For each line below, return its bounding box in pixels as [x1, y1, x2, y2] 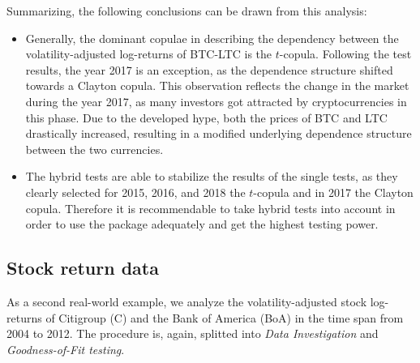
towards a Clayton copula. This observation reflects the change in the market [25, 77, 409, 94]
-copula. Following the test [279, 45, 412, 62]
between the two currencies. [25, 140, 164, 157]
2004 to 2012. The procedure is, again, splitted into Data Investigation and [6, 325, 379, 342]
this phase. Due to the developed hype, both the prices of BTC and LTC [25, 109, 388, 126]
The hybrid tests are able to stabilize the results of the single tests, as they [25, 168, 398, 185]
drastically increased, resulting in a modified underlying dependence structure [25, 125, 412, 142]
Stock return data [6, 255, 159, 280]
